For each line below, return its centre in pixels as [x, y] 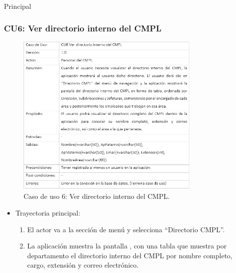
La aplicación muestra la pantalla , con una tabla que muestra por [127, 246]
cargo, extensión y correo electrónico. [83, 265]
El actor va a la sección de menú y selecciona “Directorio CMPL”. [126, 229]
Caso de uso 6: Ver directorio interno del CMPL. [97, 196]
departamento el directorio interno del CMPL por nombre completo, [130, 255]
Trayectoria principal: [48, 213]
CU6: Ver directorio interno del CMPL [83, 28]
